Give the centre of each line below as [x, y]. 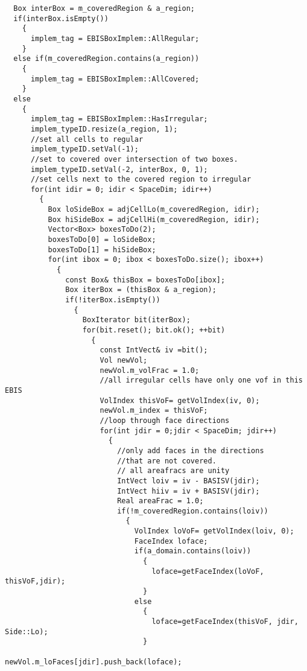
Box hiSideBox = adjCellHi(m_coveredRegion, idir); [154, 219]
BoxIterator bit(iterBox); [136, 320]
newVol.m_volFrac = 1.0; [150, 370]
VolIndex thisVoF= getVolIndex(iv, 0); [180, 400]
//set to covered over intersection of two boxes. [134, 159]
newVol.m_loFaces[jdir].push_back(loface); [93, 662]
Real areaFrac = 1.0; [160, 501]
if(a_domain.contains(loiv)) [193, 551]
